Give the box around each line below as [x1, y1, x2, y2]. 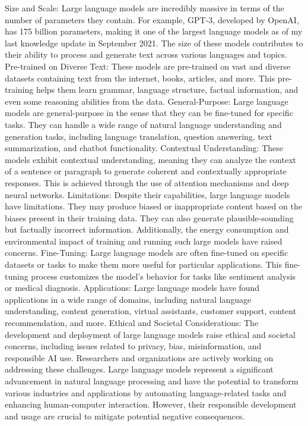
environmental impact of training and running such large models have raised [5, 234, 282, 247]
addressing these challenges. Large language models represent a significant [5, 363, 274, 375]
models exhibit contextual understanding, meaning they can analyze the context [5, 153, 296, 165]
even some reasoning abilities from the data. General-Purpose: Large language [5, 95, 288, 107]
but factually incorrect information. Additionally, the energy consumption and [5, 223, 289, 236]
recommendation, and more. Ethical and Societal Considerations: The [5, 317, 259, 329]
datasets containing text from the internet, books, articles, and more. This [5, 71, 275, 84]
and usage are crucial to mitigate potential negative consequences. [5, 409, 245, 422]
